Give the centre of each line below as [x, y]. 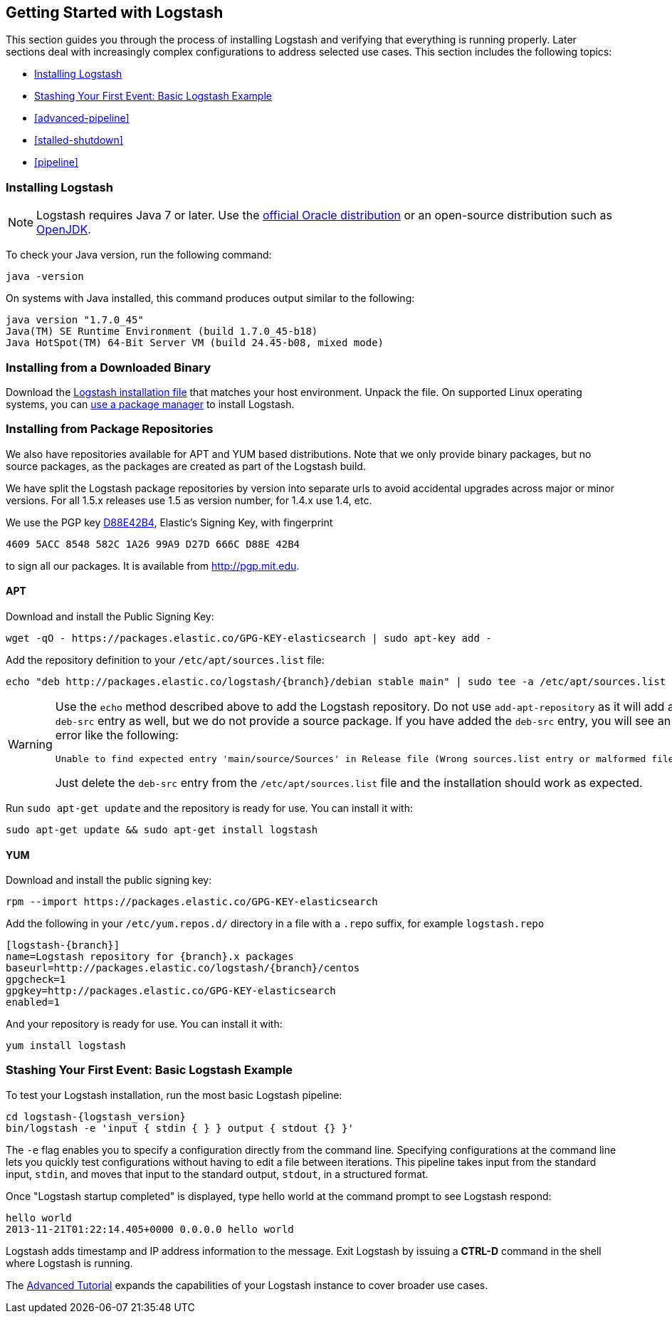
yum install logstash [66, 1046]
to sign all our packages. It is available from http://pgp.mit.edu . [153, 565]
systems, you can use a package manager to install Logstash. [150, 404]
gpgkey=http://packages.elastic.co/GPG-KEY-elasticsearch [171, 991]
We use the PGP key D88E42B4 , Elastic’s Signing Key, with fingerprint [169, 522]
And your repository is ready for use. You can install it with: [144, 1024]
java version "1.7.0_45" [75, 320]
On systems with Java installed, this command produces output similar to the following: [210, 298]
